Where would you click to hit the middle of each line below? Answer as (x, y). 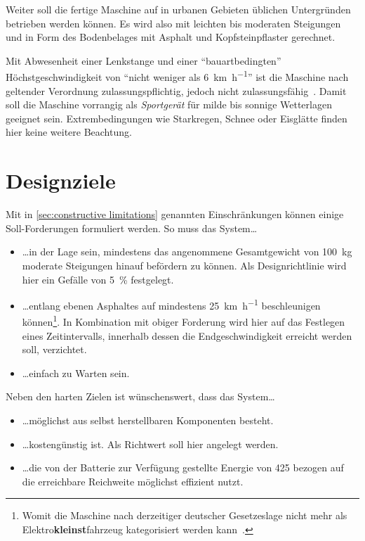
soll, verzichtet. (54, 349)
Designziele (61, 180)
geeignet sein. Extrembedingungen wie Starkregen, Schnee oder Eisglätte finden (177, 118)
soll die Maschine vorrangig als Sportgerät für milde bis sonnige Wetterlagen (169, 104)
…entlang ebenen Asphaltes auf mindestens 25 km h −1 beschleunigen (171, 304)
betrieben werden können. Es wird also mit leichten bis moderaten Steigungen (173, 23)
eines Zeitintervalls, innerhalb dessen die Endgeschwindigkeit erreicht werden (187, 335)
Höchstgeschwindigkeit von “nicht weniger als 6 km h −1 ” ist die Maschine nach (177, 76)
